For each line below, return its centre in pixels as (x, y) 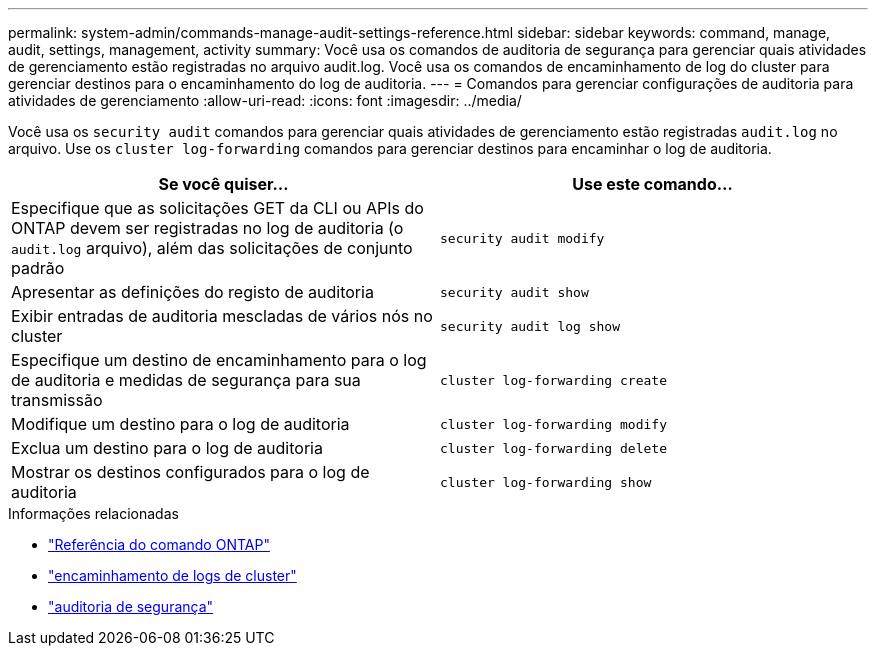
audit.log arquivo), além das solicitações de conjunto (212, 248)
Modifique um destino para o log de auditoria (180, 424)
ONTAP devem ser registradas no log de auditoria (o (207, 228)
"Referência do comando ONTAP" (159, 544)
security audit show (514, 292)
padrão (38, 268)
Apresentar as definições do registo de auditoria (192, 292)
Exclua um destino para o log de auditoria (167, 448)
